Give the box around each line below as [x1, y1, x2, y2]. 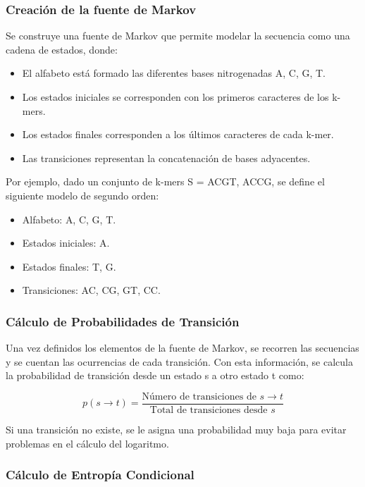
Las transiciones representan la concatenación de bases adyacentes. [22, 150, 311, 165]
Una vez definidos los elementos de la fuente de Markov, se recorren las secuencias [6, 340, 359, 355]
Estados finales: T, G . [22, 259, 116, 273]
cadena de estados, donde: [6, 42, 118, 56]
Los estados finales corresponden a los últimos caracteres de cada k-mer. [22, 127, 334, 142]
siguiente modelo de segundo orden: [6, 187, 159, 202]
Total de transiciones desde [149, 405, 268, 415]
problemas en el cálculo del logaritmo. [6, 436, 169, 450]
